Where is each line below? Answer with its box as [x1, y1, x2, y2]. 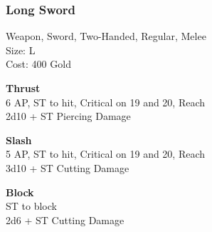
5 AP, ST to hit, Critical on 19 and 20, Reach [6, 146, 206, 161]
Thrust [6, 81, 41, 95]
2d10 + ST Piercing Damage [6, 109, 131, 123]
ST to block [6, 198, 57, 213]
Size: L [6, 42, 36, 57]
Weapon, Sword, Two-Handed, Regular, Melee [6, 29, 206, 44]
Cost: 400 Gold [6, 56, 71, 71]
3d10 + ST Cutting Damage [6, 160, 129, 175]
